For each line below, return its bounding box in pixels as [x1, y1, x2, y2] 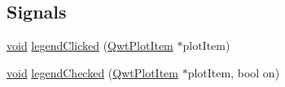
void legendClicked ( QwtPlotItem [7, 37, 173, 54]
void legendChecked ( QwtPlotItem [7, 64, 178, 81]
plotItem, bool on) [187, 64, 280, 81]
